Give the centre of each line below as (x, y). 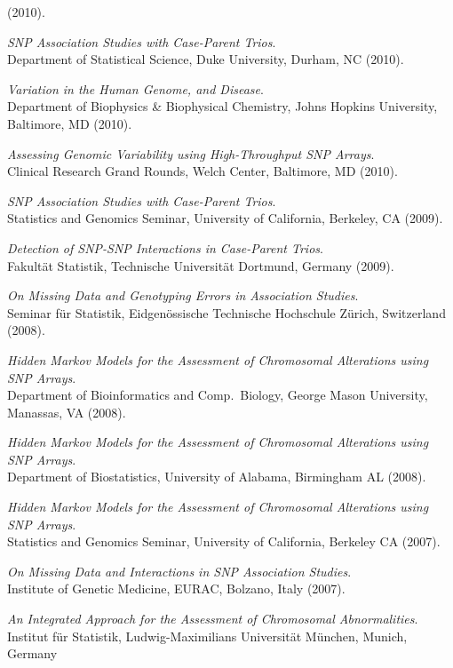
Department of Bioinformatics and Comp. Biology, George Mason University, (218, 395)
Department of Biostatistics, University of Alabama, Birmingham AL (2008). (217, 477)
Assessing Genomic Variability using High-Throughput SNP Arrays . (191, 153)
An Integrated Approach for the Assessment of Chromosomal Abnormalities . (213, 619)
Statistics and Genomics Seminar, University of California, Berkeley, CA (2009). (225, 218)
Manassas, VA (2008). (67, 412)
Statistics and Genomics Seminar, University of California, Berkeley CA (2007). (224, 541)
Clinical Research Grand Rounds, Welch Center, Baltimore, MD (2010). (203, 171)
